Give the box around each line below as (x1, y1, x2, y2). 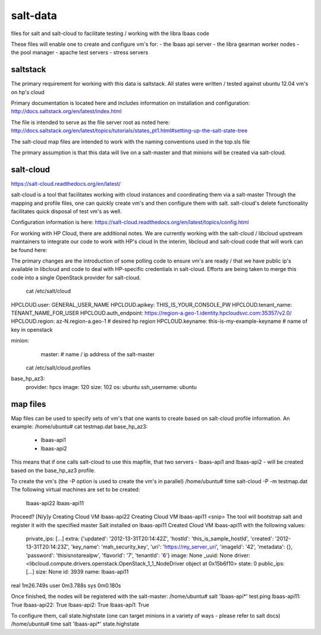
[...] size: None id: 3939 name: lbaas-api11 (26, 568, 129, 575)
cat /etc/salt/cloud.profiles (26, 364, 91, 371)
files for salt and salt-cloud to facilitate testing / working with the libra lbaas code (11, 30, 209, 37)
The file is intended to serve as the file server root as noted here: (11, 119, 170, 126)
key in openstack (11, 326, 53, 333)
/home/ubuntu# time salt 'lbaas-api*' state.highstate (11, 620, 140, 628)
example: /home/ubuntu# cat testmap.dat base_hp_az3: (11, 423, 148, 430)
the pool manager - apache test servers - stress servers (11, 49, 149, 56)
